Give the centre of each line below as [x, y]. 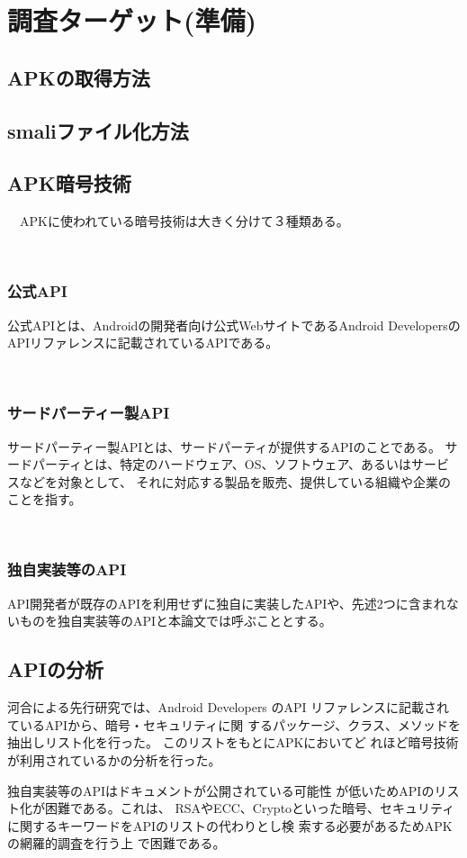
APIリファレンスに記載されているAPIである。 [143, 343]
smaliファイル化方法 [98, 130]
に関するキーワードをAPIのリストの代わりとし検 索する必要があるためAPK [230, 825]
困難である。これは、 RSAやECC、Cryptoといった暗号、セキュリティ [250, 808]
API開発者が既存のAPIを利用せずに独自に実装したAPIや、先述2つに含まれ [227, 603]
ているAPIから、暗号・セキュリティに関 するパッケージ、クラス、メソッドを [234, 724]
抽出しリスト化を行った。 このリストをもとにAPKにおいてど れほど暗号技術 [233, 742]
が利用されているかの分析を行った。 [114, 759]
